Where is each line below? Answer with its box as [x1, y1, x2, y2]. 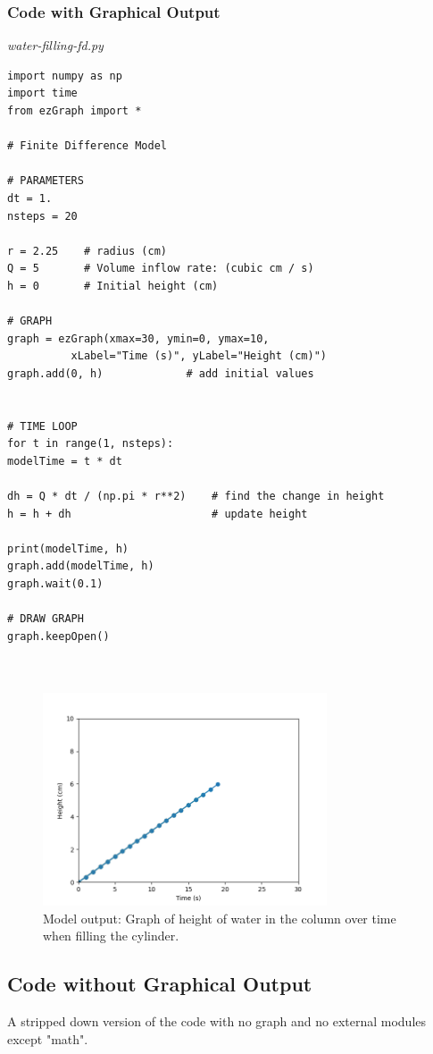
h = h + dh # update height [7, 507, 308, 520]
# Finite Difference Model [7, 139, 167, 153]
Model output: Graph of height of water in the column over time [43, 908, 396, 927]
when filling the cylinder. [43, 926, 179, 945]
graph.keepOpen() [7, 629, 110, 643]
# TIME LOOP [7, 419, 78, 433]
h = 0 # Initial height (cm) [7, 279, 219, 292]
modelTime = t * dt [7, 454, 122, 468]
